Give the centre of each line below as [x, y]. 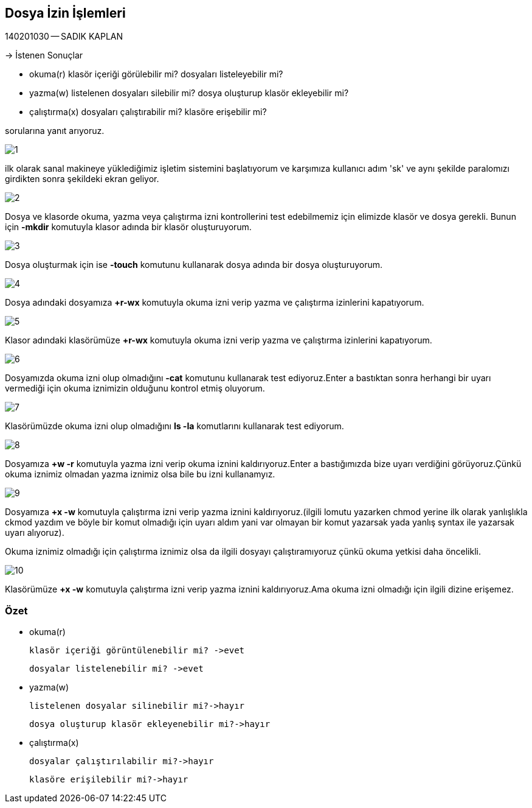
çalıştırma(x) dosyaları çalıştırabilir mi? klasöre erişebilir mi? [148, 112]
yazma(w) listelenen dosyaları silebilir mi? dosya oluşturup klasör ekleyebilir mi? [189, 93]
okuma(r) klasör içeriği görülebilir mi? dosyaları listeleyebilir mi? [156, 74]
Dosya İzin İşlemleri [65, 13]
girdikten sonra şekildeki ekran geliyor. [82, 179]
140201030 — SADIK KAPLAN [64, 37]
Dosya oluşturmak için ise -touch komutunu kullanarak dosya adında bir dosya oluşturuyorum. [194, 265]
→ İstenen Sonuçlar [44, 55]
